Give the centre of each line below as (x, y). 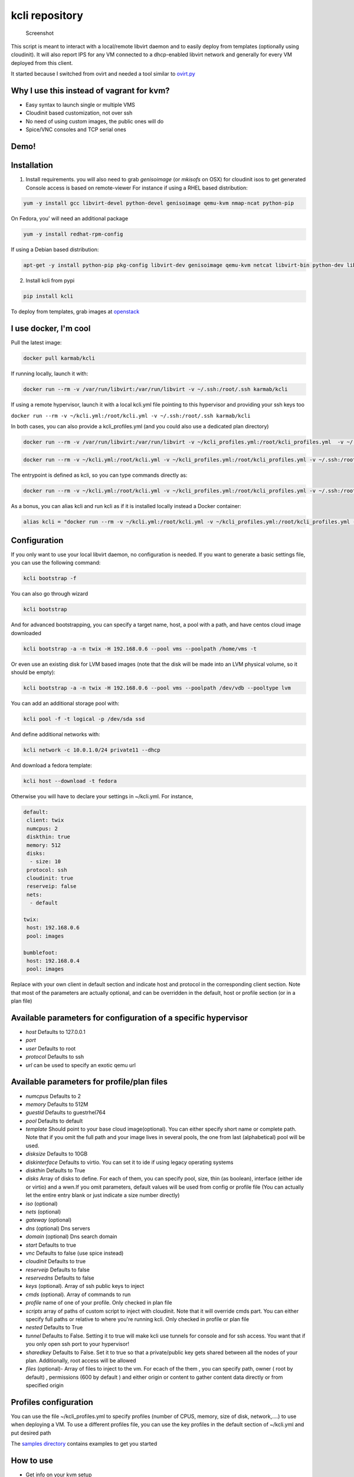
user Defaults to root (51, 1048)
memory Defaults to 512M (57, 1104)
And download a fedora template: (52, 765)
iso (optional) (42, 1203)
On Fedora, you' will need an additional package (70, 219)
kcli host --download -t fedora (70, 781)
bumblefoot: (41, 952)
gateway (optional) (49, 1220)
